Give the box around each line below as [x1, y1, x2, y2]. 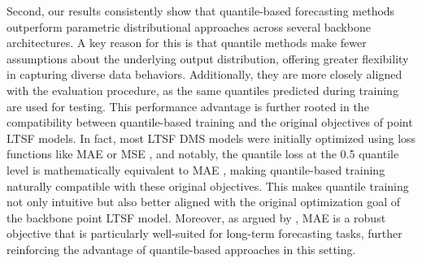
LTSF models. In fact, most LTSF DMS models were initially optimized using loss [7, 129, 416, 146]
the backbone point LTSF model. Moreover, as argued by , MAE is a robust [7, 209, 386, 226]
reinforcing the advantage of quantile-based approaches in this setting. [7, 240, 356, 257]
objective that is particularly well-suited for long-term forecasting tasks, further [7, 225, 402, 242]
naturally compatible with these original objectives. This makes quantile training [7, 177, 409, 194]
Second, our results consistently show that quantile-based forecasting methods [7, 2, 395, 19]
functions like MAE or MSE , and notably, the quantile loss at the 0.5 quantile [7, 145, 399, 162]
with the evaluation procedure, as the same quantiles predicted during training [7, 81, 398, 98]
